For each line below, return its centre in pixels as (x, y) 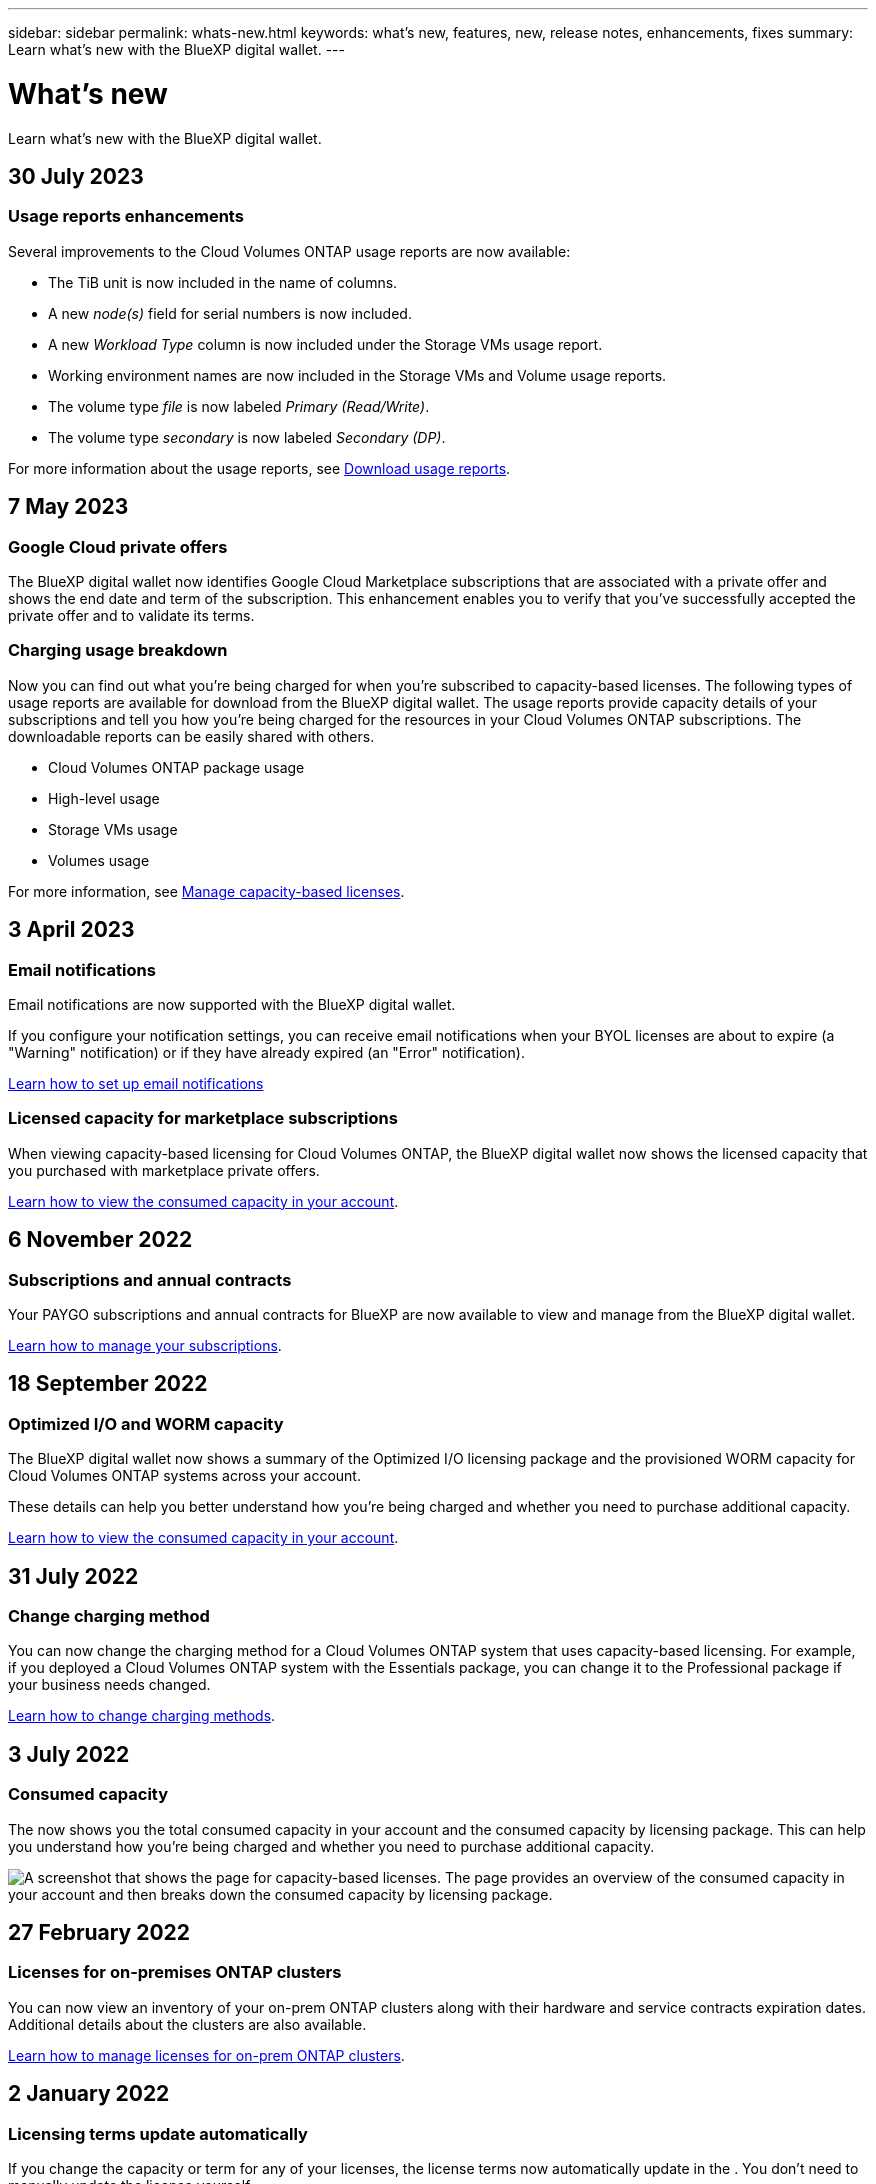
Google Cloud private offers (118, 546)
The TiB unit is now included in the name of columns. (223, 282)
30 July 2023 (76, 176)
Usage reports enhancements (126, 216)
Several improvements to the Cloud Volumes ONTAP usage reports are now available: (289, 251)
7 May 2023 (68, 507)
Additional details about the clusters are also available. (187, 2024)
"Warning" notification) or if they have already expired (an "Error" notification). (266, 1052)
